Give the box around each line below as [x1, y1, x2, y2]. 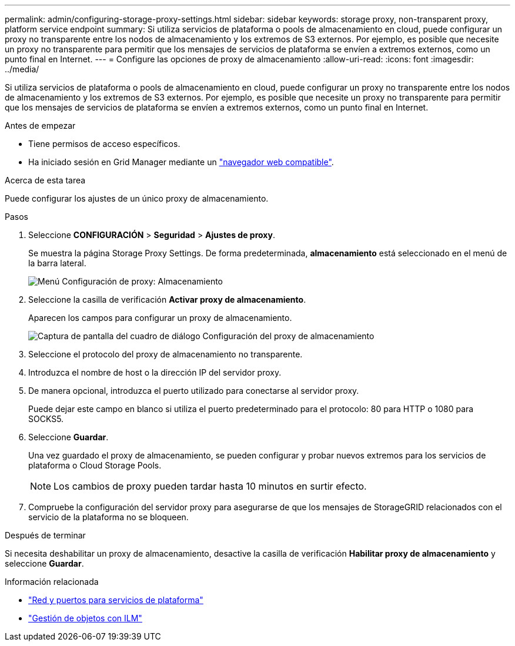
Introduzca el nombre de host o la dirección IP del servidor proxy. [28, 367, 282, 377]
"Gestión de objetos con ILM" [28, 613, 142, 623]
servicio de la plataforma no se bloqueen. [28, 512, 189, 522]
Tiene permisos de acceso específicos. [28, 139, 180, 149]
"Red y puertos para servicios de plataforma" [28, 595, 203, 605]
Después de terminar [5, 530, 86, 540]
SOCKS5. [28, 414, 64, 424]
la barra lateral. [28, 258, 86, 268]
